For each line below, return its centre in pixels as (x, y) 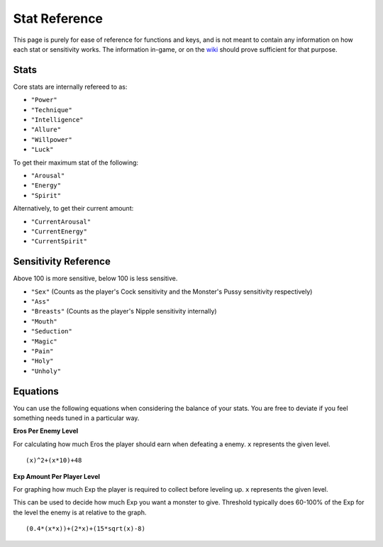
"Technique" (51, 110)
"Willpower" (51, 139)
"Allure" (46, 130)
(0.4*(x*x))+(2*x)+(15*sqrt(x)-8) (85, 529)
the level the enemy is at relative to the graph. (80, 512)
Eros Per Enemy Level (46, 431)
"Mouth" (44, 321)
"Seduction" (51, 331)
